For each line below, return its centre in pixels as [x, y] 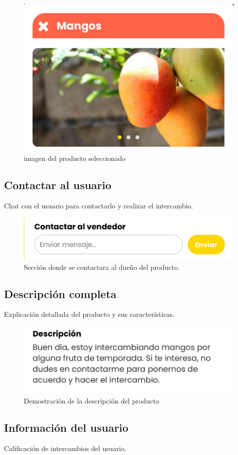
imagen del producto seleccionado [75, 158]
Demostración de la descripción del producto [92, 401]
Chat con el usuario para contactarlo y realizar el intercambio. [99, 205]
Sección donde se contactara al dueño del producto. [102, 267]
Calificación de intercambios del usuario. [65, 448]
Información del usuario [66, 428]
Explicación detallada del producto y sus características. [89, 314]
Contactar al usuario [58, 184]
